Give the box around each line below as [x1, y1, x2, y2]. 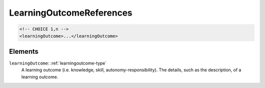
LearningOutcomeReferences [9, 7, 132, 18]
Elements [9, 47, 39, 56]
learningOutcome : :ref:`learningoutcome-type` [9, 60, 107, 66]
